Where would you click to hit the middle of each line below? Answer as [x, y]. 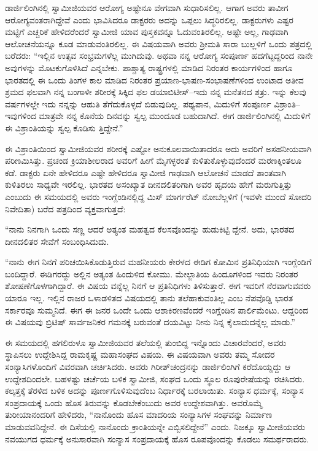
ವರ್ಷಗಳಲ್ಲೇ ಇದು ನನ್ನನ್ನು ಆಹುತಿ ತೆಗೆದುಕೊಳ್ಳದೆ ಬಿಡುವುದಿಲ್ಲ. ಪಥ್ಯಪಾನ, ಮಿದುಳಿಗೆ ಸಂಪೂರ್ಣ [138, 103]
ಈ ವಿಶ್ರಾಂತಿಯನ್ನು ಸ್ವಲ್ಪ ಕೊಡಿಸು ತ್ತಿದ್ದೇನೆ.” [64, 127]
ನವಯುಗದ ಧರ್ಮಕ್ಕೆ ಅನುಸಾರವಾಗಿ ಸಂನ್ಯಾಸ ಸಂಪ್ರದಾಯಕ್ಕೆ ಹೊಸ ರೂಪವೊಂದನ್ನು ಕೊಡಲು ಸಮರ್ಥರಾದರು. [157, 438]
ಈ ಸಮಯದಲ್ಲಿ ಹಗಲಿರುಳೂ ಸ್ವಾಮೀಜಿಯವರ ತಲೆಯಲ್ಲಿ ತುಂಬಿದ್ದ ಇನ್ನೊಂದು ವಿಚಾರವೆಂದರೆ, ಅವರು [146, 342]
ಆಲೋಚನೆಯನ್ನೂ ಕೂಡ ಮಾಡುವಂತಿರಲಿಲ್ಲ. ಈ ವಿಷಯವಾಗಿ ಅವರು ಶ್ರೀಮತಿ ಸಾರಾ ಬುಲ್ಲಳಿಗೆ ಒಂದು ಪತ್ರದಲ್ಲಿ [159, 43]
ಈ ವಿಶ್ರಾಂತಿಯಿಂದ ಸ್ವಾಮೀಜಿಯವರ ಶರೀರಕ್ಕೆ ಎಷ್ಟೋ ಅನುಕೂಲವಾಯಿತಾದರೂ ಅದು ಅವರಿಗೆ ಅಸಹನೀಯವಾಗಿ [158, 148]
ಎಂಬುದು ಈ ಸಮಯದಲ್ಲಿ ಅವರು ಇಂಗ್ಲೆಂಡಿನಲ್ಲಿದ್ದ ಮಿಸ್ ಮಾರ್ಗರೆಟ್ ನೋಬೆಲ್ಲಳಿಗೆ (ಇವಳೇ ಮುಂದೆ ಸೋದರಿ [158, 196]
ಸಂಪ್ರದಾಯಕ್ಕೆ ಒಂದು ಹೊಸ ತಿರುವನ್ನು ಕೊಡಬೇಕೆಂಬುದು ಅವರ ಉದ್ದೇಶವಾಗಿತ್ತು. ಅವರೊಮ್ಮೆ [134, 402]
